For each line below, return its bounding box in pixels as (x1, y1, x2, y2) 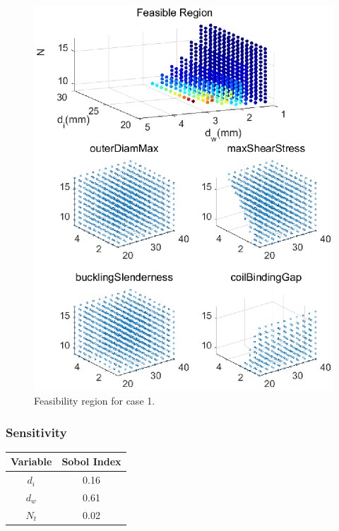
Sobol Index (61, 454, 121, 469)
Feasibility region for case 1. (34, 393, 155, 408)
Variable (11, 454, 52, 469)
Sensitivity (6, 423, 67, 441)
